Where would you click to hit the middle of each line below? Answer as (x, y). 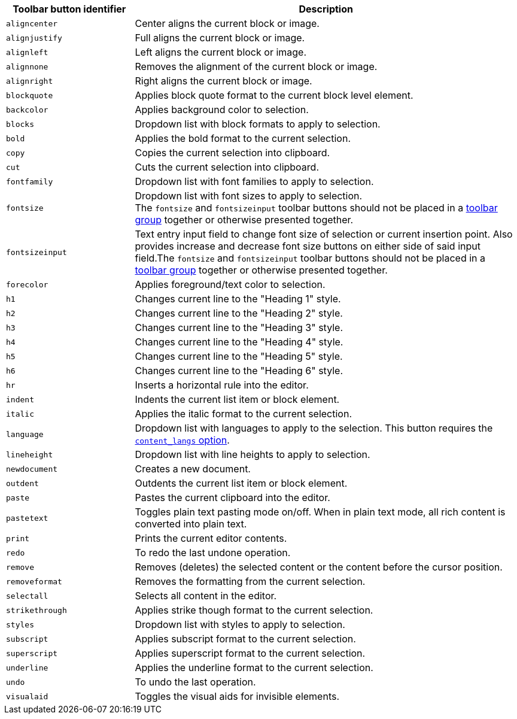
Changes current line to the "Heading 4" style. (239, 342)
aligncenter (32, 23)
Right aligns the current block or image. (223, 81)
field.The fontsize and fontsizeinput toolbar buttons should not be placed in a (310, 258)
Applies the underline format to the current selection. (254, 668)
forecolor (27, 284)
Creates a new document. (193, 469)
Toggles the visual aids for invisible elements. (237, 696)
